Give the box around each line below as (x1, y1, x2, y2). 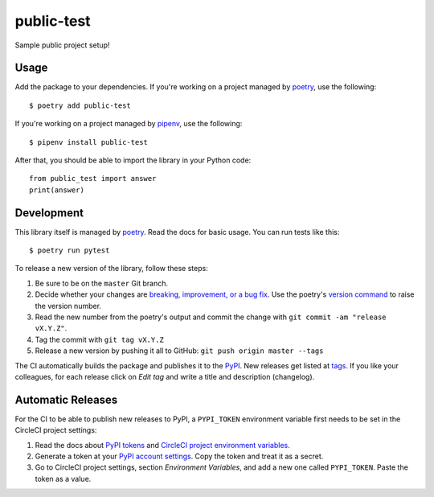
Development (14, 206, 84, 220)
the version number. (35, 301, 102, 310)
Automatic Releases (14, 392, 118, 406)
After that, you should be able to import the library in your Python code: (14, 155, 252, 165)
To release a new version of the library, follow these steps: (14, 264, 208, 273)
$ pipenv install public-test (29, 138, 149, 146)
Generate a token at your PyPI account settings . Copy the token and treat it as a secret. (35, 451, 324, 462)
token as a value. (35, 474, 92, 483)
